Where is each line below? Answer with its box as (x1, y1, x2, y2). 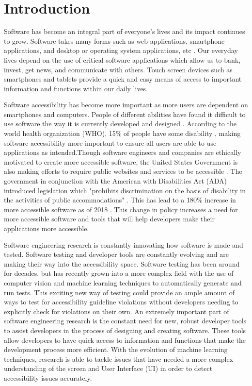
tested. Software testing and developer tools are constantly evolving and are (4, 249, 229, 259)
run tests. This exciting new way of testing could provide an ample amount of (4, 287, 235, 297)
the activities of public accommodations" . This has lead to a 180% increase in (4, 195, 236, 205)
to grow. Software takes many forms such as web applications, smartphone (4, 35, 225, 46)
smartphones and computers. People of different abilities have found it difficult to (4, 109, 246, 119)
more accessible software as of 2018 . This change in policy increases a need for (4, 204, 238, 214)
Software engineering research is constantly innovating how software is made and (4, 239, 243, 250)
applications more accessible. (4, 223, 89, 233)
